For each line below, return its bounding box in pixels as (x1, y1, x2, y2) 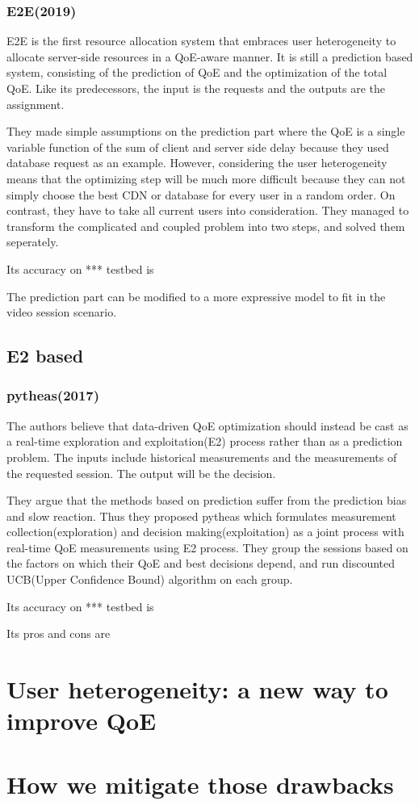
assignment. (6, 95, 65, 112)
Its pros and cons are (6, 625, 111, 642)
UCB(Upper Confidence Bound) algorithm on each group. (6, 571, 293, 588)
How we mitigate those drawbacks (6, 767, 394, 800)
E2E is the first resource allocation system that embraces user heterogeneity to (6, 32, 396, 49)
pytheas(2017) (6, 385, 100, 405)
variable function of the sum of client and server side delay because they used (6, 138, 389, 155)
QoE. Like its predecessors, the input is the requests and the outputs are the (6, 80, 385, 96)
